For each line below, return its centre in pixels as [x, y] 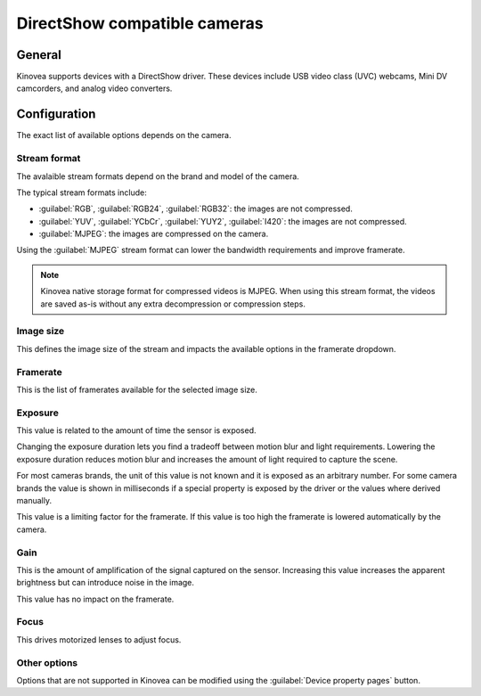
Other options [47, 662]
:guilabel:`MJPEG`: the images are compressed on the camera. [154, 234]
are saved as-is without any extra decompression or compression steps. [173, 304]
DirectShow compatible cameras [140, 23]
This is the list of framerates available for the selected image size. [137, 389]
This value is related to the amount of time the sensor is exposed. [137, 430]
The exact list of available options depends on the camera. [124, 135]
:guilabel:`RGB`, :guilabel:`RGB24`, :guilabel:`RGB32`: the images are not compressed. [196, 209]
